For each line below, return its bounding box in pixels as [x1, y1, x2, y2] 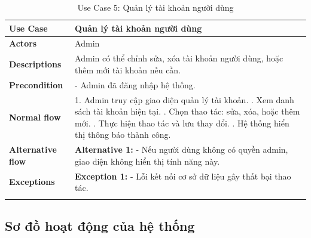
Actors [9, 37, 37, 50]
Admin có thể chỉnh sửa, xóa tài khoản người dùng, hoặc [75, 52, 283, 64]
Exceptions [9, 175, 55, 188]
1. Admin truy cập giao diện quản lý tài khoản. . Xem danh [75, 93, 294, 106]
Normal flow [9, 110, 61, 123]
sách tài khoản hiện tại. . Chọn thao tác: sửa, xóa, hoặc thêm [75, 105, 300, 118]
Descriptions [9, 58, 62, 70]
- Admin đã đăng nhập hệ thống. [75, 78, 196, 91]
